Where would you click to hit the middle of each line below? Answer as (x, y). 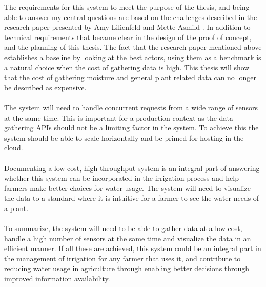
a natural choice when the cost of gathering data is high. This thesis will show (127, 67)
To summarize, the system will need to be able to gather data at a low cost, (123, 228)
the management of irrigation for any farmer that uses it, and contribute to (122, 258)
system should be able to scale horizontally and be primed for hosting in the (124, 137)
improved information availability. (57, 279)
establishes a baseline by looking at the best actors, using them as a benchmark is (133, 57)
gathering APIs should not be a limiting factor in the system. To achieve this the (131, 128)
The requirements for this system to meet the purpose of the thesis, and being (127, 7)
